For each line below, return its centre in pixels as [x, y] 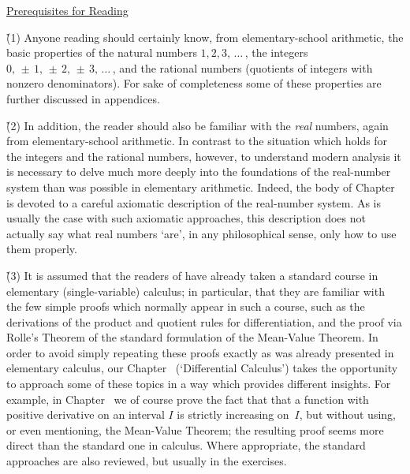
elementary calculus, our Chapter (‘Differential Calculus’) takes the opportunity [202, 368]
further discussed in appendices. [83, 98]
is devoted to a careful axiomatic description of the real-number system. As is [194, 202]
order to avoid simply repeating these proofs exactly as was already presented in [200, 352]
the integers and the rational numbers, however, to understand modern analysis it [204, 156]
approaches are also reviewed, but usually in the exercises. [147, 461]
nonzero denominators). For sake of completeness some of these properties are [194, 83]
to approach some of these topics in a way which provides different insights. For [199, 384]
